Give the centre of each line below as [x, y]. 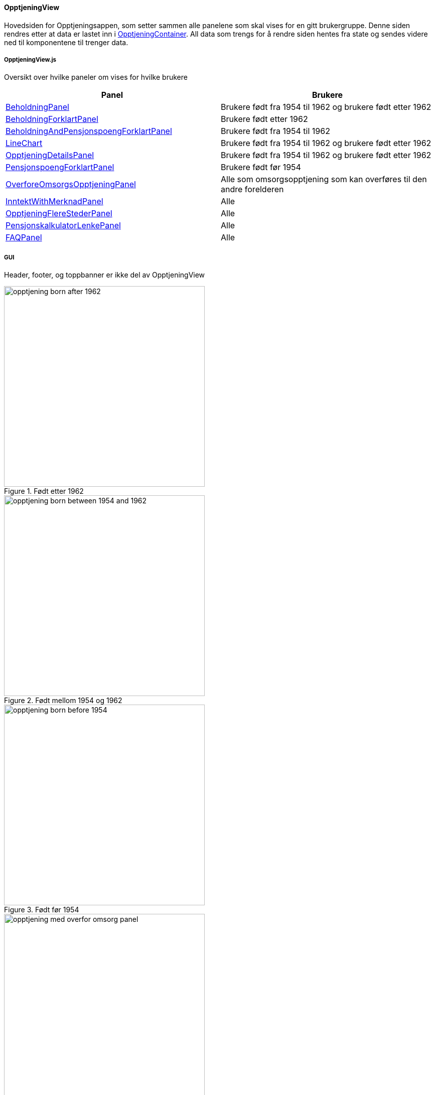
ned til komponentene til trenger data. [66, 42]
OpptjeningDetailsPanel [50, 155]
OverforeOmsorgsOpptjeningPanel [71, 184]
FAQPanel [24, 238]
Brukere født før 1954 [261, 167]
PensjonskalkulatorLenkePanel [63, 226]
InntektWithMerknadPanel [54, 201]
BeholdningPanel [37, 107]
